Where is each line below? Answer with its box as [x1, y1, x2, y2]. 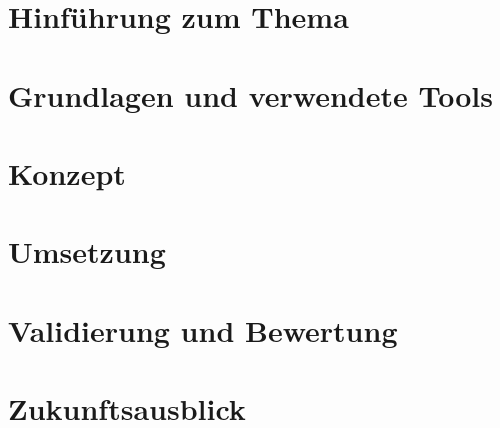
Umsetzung [8, 231, 166, 272]
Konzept [8, 152, 126, 193]
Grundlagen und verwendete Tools [8, 74, 493, 115]
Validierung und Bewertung [8, 309, 398, 350]
